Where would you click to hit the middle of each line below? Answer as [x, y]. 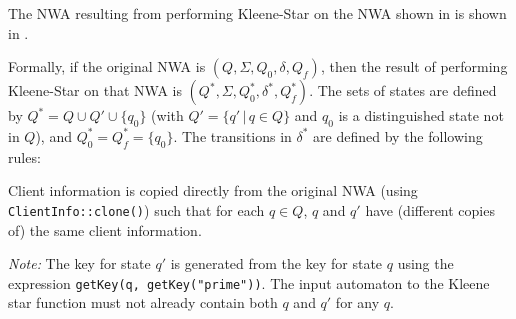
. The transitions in [232, 135]
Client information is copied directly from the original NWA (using [213, 190]
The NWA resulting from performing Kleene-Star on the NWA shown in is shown [257, 13]
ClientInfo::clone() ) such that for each [136, 209]
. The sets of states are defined [403, 90]
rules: [24, 156]
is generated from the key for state [276, 263]
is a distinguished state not [421, 115]
